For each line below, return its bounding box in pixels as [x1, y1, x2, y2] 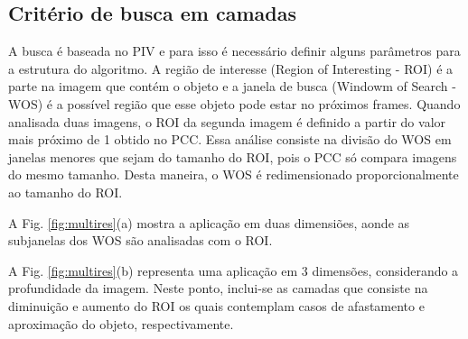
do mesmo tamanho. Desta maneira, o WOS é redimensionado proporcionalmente [8, 165, 459, 184]
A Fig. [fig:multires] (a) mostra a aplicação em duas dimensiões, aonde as [8, 213, 410, 232]
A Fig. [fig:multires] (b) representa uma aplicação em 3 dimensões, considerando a [8, 261, 459, 279]
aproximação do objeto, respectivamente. [8, 314, 234, 333]
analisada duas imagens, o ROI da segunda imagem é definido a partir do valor [8, 112, 446, 131]
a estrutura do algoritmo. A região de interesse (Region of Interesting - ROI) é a [8, 59, 454, 78]
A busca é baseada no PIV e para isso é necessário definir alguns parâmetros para [8, 41, 461, 60]
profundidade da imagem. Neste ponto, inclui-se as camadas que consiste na [8, 279, 428, 298]
